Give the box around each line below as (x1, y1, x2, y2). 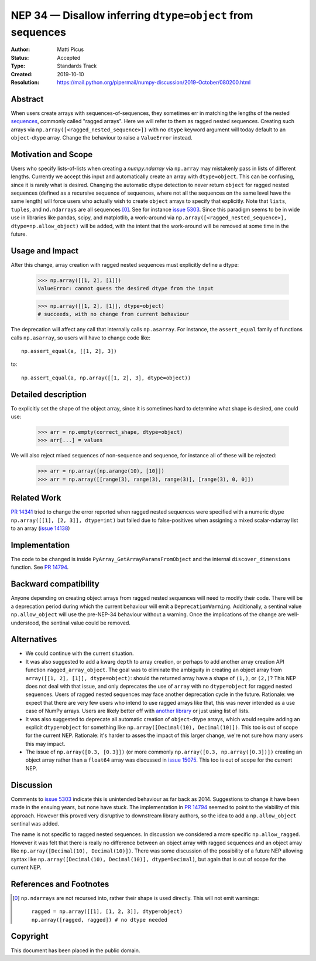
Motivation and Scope (11, 150, 93, 159)
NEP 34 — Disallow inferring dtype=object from (11, 9, 253, 22)
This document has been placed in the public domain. (11, 947, 140, 954)
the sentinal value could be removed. (41, 619, 131, 626)
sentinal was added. (11, 820, 60, 827)
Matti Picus (57, 46, 84, 53)
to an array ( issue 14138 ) (11, 525, 70, 532)
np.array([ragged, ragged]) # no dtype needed (31, 916, 168, 923)
